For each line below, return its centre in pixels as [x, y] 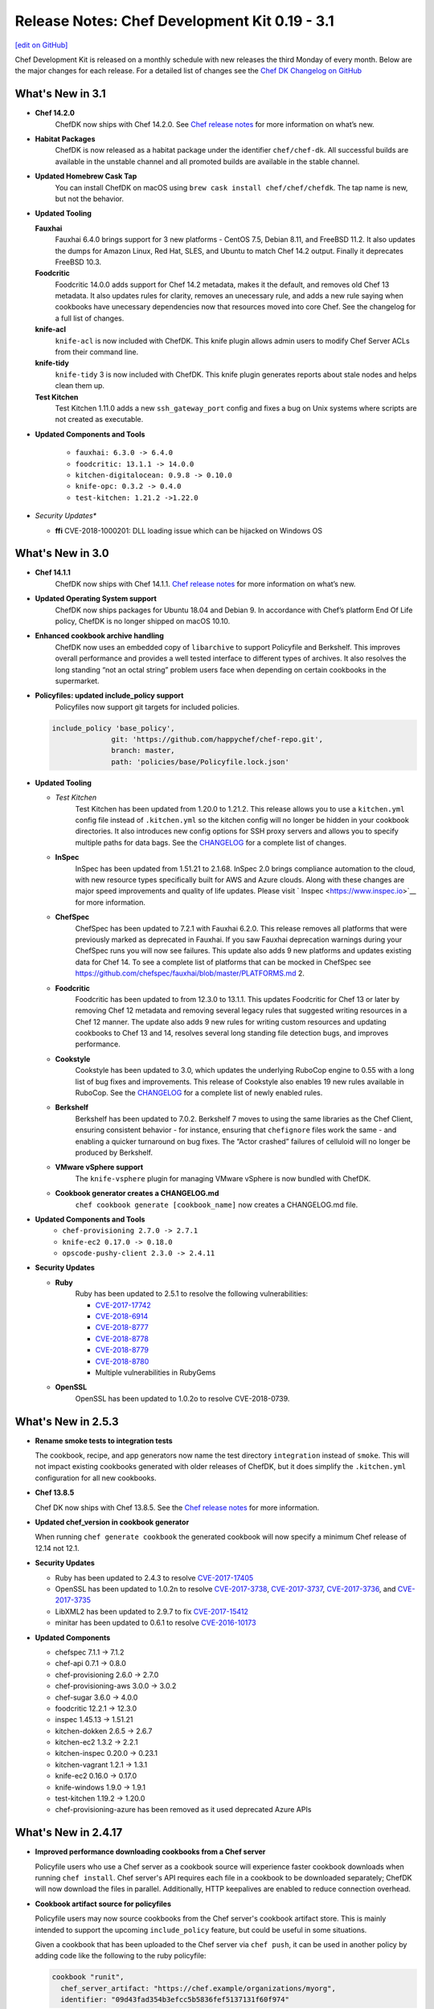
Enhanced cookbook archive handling [100, 636]
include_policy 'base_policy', [114, 728]
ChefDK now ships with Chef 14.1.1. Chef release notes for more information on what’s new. [205, 583]
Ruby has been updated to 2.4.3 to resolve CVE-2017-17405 [154, 1577]
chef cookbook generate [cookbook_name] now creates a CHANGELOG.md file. [217, 1205]
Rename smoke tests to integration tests [104, 1440]
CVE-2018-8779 [122, 1350]
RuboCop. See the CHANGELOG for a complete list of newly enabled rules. [199, 1093]
